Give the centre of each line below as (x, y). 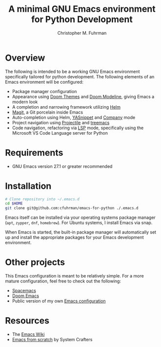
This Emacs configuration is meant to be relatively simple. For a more (74, 276)
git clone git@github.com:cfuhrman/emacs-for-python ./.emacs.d (72, 208)
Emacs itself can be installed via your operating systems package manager (80, 218)
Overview (25, 58)
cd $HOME (14, 204)
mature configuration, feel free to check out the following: (63, 281)
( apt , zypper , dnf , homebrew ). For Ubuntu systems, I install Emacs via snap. (79, 223)
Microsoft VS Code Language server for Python (60, 133)
